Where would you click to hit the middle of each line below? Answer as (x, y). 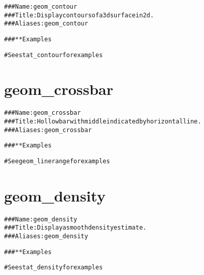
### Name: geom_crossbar (43, 113)
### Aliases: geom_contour (46, 24)
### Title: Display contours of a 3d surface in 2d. (79, 15)
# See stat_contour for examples (54, 55)
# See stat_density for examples (54, 268)
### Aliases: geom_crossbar (48, 130)
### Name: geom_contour (41, 7)
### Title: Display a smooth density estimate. (75, 228)
